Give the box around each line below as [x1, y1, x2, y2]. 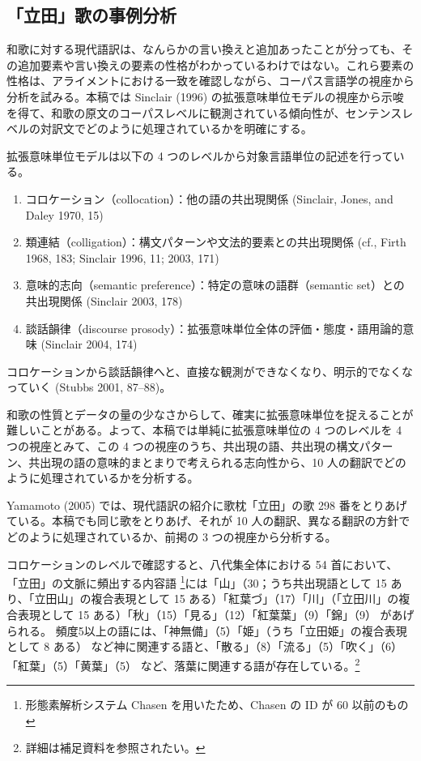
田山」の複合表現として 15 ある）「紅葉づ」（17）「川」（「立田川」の [45, 590, 399, 607]
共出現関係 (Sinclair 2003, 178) [25, 292, 183, 309]
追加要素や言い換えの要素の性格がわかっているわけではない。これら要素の [17, 56, 415, 73]
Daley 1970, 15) [25, 206, 104, 223]
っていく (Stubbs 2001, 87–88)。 [6, 378, 172, 395]
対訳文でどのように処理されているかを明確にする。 [40, 120, 313, 137]
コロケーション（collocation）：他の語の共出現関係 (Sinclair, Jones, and [25, 190, 393, 207]
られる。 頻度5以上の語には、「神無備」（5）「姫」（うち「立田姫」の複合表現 [6, 622, 407, 639]
